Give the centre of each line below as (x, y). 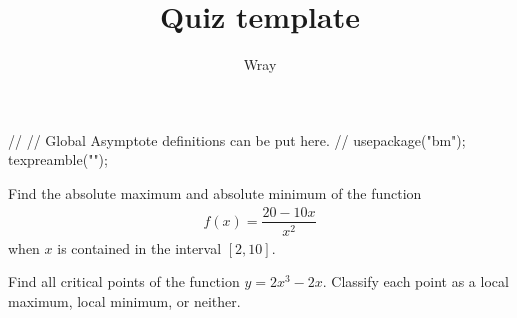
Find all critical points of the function (124, 281)
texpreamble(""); (58, 159)
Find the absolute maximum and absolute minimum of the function (215, 192)
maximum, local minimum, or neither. (124, 300)
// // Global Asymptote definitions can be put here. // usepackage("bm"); (237, 139)
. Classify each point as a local (415, 281)
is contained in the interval (139, 247)
